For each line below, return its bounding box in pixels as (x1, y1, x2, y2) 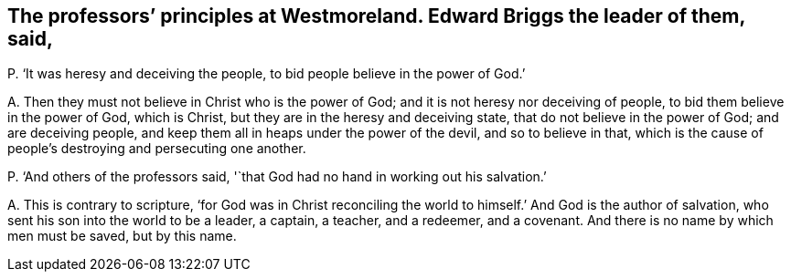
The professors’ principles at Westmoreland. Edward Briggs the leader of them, (7, 5, 745, 27)
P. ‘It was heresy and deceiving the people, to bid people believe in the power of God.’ (7, 66, 526, 82)
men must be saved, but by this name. (7, 228, 237, 244)
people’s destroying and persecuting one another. (7, 140, 306, 157)
